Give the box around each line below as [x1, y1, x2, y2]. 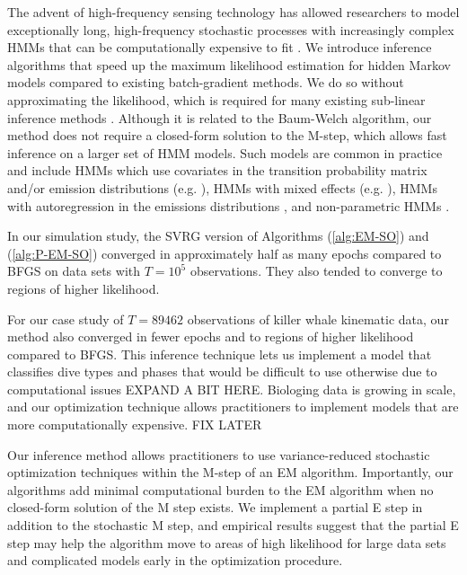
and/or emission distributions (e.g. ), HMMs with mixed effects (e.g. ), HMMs [7, 178, 437, 197]
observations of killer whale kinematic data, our [187, 309, 449, 328]
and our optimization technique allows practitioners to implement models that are [7, 397, 459, 416]
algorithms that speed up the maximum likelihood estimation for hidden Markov [7, 55, 451, 74]
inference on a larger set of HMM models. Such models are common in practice [7, 143, 443, 162]
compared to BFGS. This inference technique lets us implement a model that [7, 344, 432, 363]
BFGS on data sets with [7, 261, 141, 280]
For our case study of [7, 309, 124, 328]
